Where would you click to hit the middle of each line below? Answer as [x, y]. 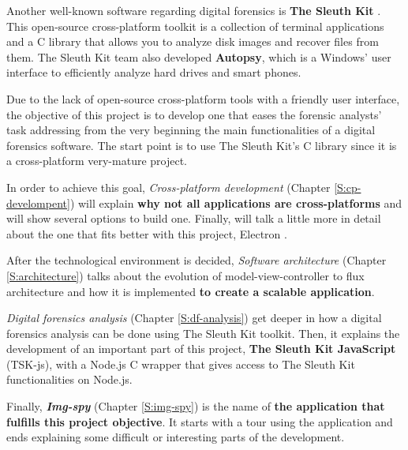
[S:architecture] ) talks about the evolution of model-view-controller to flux [185, 275]
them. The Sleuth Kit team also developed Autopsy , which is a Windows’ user [199, 56]
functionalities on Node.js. [69, 379]
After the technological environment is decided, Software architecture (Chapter [197, 260]
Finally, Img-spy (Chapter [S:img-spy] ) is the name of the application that [196, 406]
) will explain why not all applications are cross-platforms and [236, 202]
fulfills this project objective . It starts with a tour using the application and [200, 421]
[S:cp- [348, 187]
